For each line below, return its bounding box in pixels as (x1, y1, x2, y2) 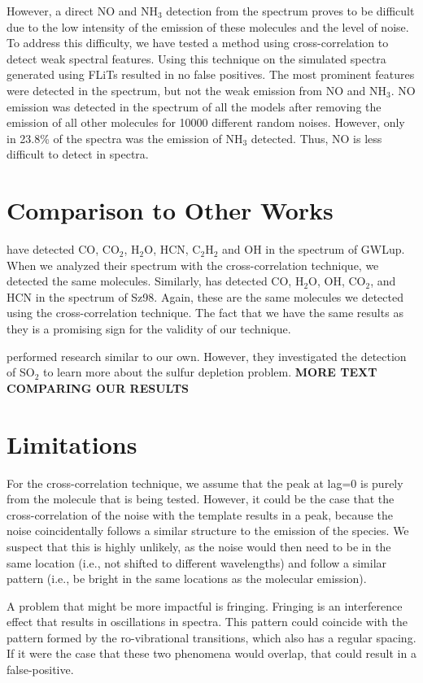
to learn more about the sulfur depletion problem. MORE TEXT (42, 363, 377, 381)
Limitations (7, 427, 137, 460)
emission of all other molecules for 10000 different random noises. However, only (7, 114, 405, 131)
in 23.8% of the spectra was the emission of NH (7, 129, 243, 146)
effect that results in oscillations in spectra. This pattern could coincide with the (7, 613, 408, 630)
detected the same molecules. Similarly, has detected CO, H (7, 272, 304, 289)
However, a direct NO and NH (7, 2, 158, 19)
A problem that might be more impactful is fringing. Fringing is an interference (7, 597, 403, 614)
